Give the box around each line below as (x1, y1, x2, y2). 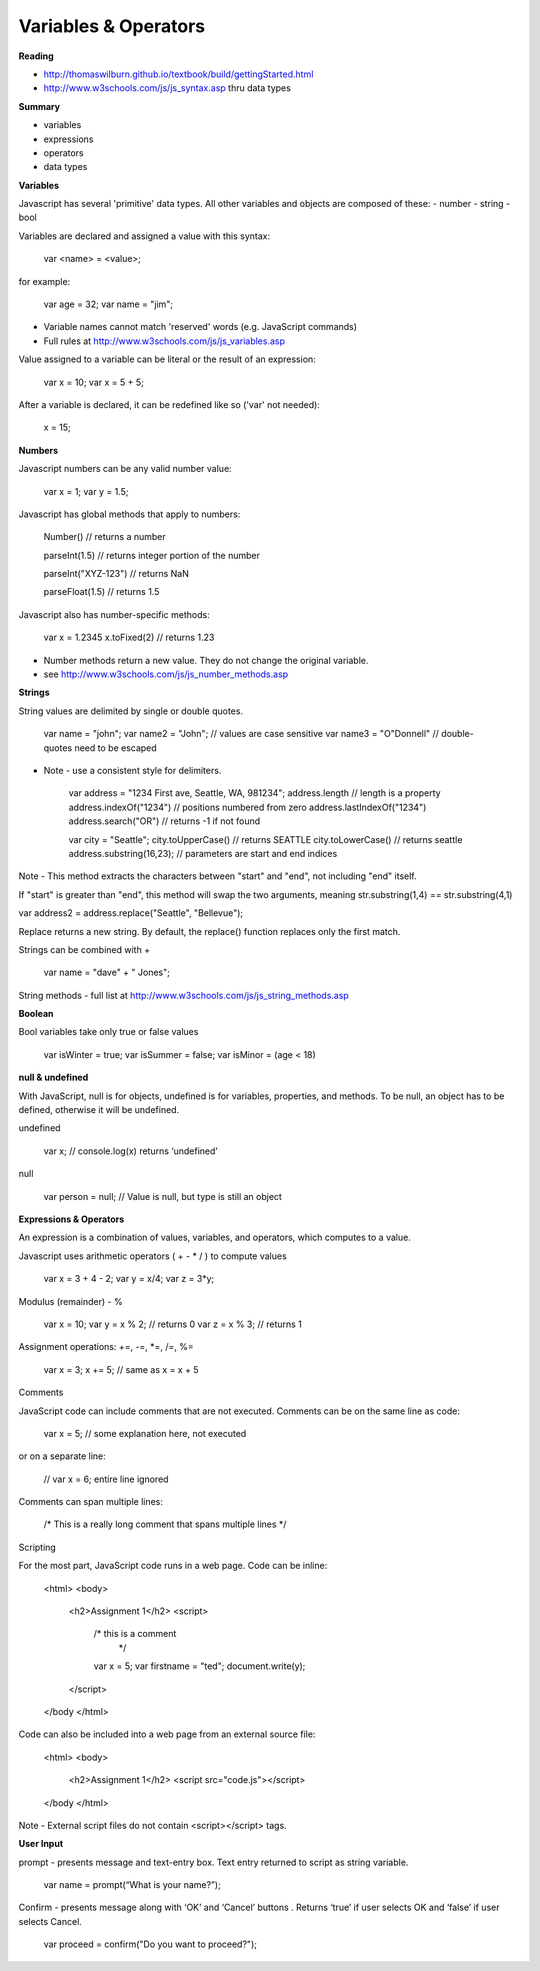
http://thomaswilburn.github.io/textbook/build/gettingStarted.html (43, 68, 314, 80)
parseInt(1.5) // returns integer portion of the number (43, 549, 260, 561)
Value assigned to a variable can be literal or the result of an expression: (18, 353, 317, 365)
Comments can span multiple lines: (18, 1496, 164, 1508)
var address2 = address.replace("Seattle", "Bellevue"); (18, 907, 244, 919)
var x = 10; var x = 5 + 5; (43, 376, 144, 388)
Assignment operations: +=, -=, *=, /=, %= (18, 1341, 194, 1353)
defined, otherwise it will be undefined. (18, 1104, 180, 1116)
